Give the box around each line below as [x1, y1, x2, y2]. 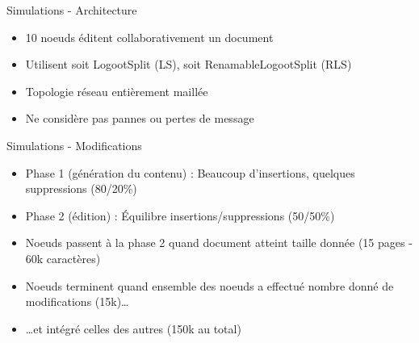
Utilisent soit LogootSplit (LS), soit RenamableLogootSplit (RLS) [25, 56, 352, 73]
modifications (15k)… [25, 293, 129, 310]
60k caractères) [25, 249, 101, 266]
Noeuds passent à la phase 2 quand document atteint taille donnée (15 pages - [25, 234, 413, 251]
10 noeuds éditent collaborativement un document [25, 28, 274, 45]
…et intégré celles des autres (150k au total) [25, 320, 241, 337]
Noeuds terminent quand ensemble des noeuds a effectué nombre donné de [25, 277, 394, 294]
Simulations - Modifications [6, 136, 142, 153]
